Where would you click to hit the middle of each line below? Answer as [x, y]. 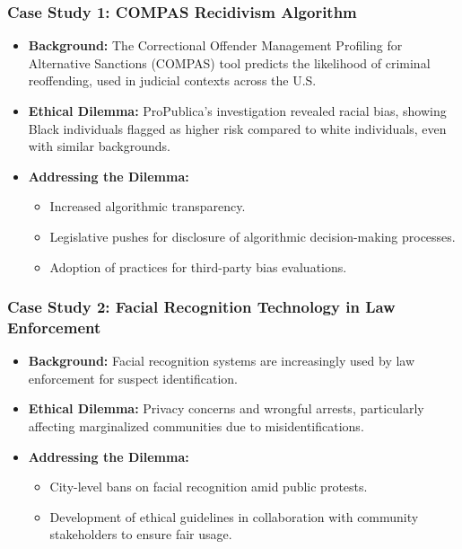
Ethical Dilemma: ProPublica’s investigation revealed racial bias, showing [237, 111]
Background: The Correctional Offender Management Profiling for [215, 45]
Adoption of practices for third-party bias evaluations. [198, 266]
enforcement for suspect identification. [133, 378]
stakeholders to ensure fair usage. [141, 534]
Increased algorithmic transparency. [148, 206]
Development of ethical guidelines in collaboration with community [234, 516]
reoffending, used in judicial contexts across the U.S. [172, 80]
